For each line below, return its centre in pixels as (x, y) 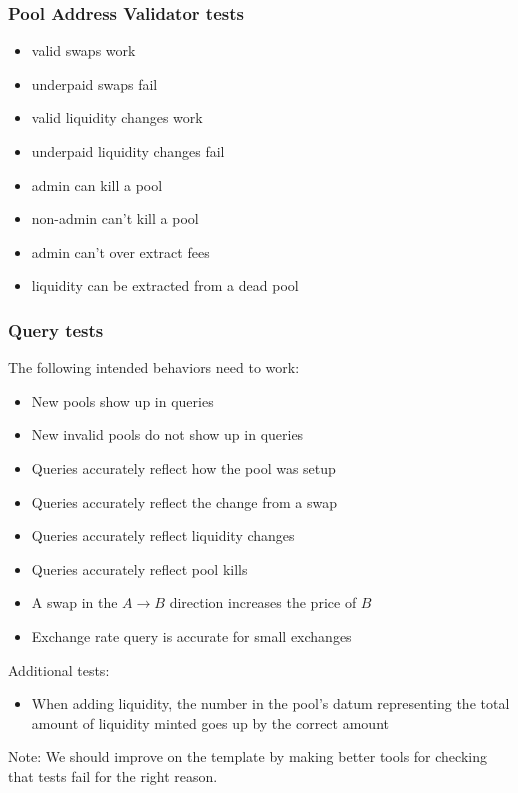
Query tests (56, 329)
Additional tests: (59, 669)
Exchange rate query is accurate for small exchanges (191, 635)
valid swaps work (83, 50)
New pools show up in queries (122, 400)
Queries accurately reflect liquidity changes (163, 535)
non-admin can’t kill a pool (115, 218)
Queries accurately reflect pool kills (139, 568)
